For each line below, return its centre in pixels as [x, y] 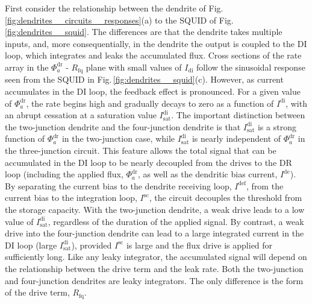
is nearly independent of [236, 138]
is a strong [277, 126]
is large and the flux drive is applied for [199, 245]
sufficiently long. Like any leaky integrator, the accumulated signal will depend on [156, 257]
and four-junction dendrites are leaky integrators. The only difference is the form [154, 280]
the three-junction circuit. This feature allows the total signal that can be [141, 150]
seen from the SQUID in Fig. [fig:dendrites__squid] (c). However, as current [144, 79]
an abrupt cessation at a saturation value [81, 115]
